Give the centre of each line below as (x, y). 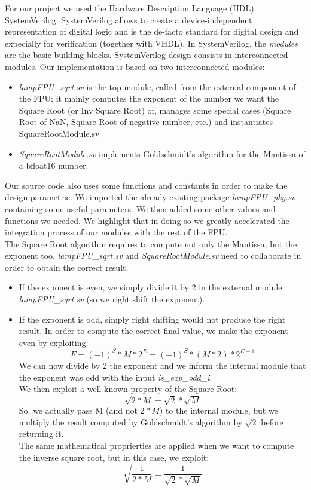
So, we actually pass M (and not (78, 410)
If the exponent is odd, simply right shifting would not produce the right (152, 319)
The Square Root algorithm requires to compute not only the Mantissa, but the (151, 244)
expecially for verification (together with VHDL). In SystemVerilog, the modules (151, 43)
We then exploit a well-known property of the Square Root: (128, 389)
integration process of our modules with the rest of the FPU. (116, 232)
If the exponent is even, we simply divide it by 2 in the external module (150, 287)
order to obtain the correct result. (67, 267)
